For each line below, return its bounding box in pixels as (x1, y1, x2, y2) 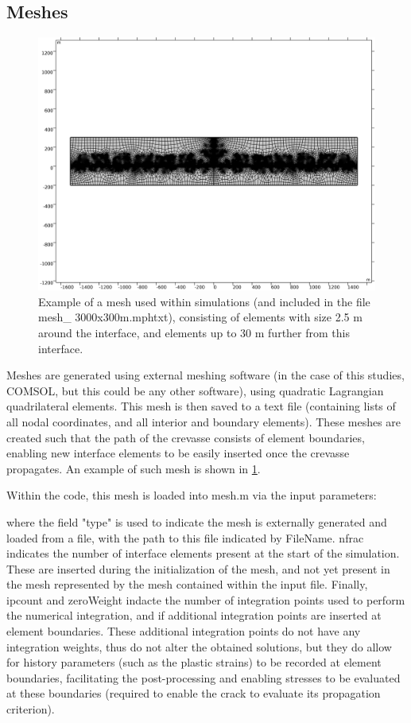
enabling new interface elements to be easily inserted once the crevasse (6, 445, 350, 461)
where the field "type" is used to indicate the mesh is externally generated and (6, 513, 387, 530)
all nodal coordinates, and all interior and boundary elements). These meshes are (6, 413, 401, 430)
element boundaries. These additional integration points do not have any (6, 623, 361, 639)
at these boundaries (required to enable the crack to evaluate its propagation (6, 685, 381, 702)
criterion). (6, 701, 55, 717)
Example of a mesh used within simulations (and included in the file (38, 293, 370, 309)
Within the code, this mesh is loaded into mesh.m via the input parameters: (6, 487, 377, 503)
